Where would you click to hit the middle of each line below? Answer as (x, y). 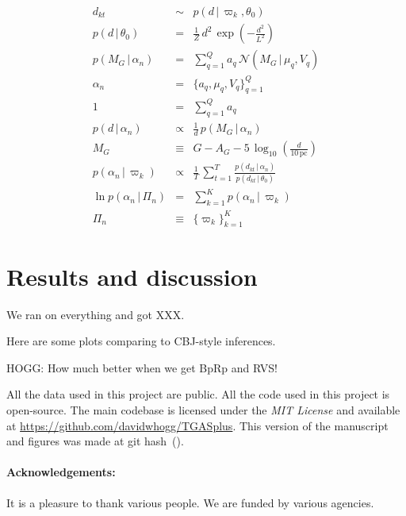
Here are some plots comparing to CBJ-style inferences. (141, 341)
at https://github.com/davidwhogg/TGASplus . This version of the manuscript (197, 425)
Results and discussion (132, 276)
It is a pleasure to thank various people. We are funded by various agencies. (190, 502)
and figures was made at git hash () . (95, 441)
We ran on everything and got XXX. (96, 314)
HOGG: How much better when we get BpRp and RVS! (142, 367)
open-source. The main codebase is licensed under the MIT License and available (203, 409)
